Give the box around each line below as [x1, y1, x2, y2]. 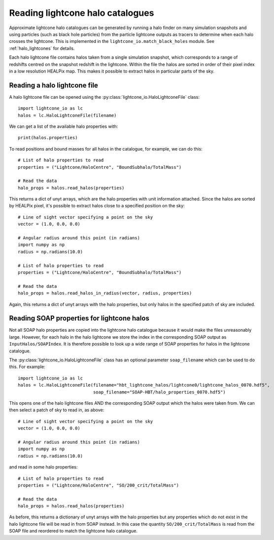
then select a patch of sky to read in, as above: [9, 407, 104, 413]
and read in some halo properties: [9, 464, 78, 470]
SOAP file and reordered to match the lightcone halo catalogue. [9, 528, 138, 534]
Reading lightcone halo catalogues [9, 7, 154, 18]
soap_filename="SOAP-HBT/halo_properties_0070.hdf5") [93, 389, 226, 395]
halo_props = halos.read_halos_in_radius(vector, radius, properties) [18, 290, 192, 296]
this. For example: [9, 364, 45, 370]
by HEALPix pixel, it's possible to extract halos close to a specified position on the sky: [9, 203, 185, 209]
